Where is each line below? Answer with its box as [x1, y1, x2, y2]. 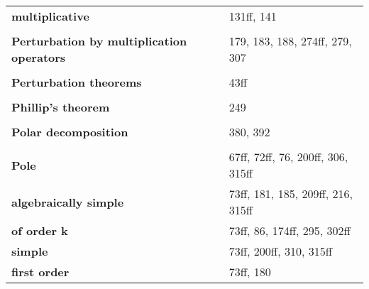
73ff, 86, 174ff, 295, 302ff [228, 222, 351, 239]
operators [11, 49, 66, 65]
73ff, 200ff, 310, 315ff [228, 243, 333, 259]
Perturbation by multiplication [11, 33, 187, 49]
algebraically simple [11, 193, 124, 210]
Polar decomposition [11, 124, 128, 140]
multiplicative [11, 8, 89, 24]
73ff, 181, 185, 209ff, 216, [228, 185, 353, 202]
